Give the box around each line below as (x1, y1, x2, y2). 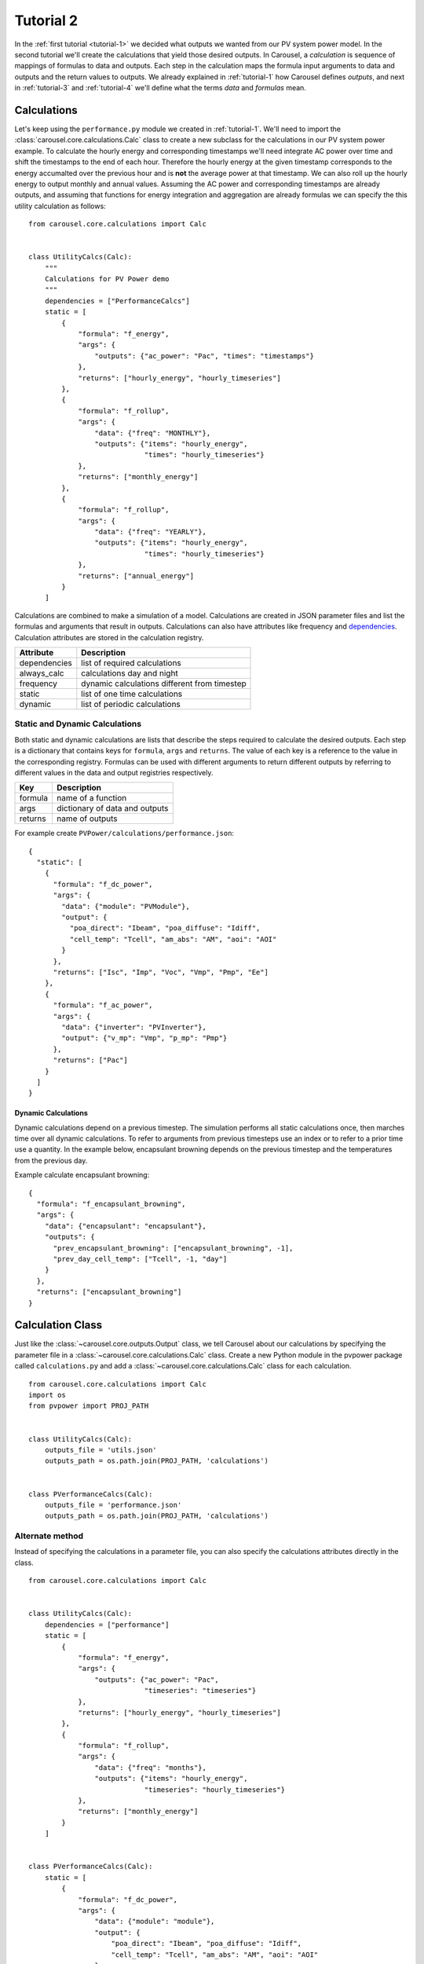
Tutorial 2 (14, 12, 79, 29)
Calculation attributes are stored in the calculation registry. (14, 632, 204, 642)
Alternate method (14, 1530, 84, 1541)
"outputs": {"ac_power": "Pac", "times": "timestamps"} (94, 351, 314, 361)
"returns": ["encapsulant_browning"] (36, 1288, 182, 1296)
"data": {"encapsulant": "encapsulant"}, (44, 1222, 207, 1230)
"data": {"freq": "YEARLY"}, (94, 527, 207, 537)
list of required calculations (81, 657, 182, 668)
